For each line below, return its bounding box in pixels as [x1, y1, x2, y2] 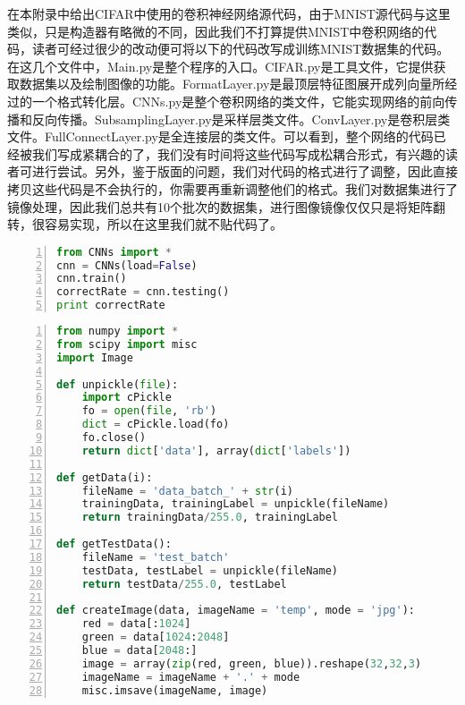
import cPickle [81, 391, 172, 404]
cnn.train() [56, 272, 127, 285]
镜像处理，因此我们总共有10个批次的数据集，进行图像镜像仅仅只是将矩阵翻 [7, 197, 445, 216]
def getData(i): [56, 471, 153, 484]
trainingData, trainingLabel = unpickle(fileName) [81, 497, 390, 511]
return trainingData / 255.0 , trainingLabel [81, 511, 339, 524]
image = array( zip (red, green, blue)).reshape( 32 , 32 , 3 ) [81, 657, 422, 670]
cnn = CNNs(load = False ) [56, 259, 198, 272]
